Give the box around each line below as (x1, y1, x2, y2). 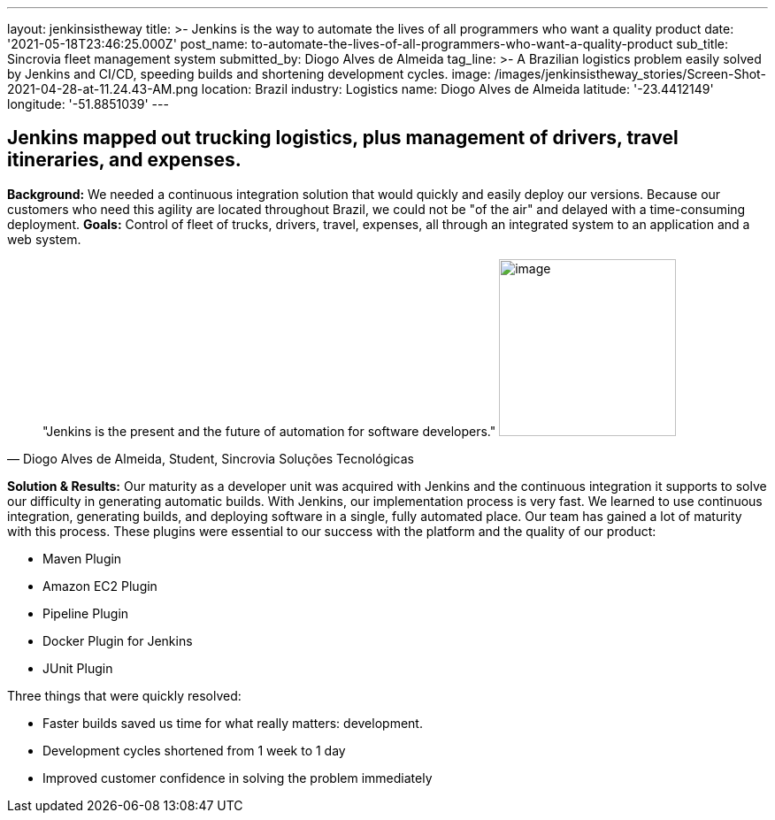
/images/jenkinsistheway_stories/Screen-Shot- (494, 66, 766, 81)
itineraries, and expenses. (7, 149, 242, 172)
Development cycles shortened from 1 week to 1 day (42, 742, 346, 758)
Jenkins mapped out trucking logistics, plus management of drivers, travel (7, 126, 679, 149)
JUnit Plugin (42, 660, 113, 676)
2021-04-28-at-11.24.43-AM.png (7, 81, 198, 96)
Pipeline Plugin (42, 605, 129, 621)
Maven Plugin (42, 550, 122, 566)
